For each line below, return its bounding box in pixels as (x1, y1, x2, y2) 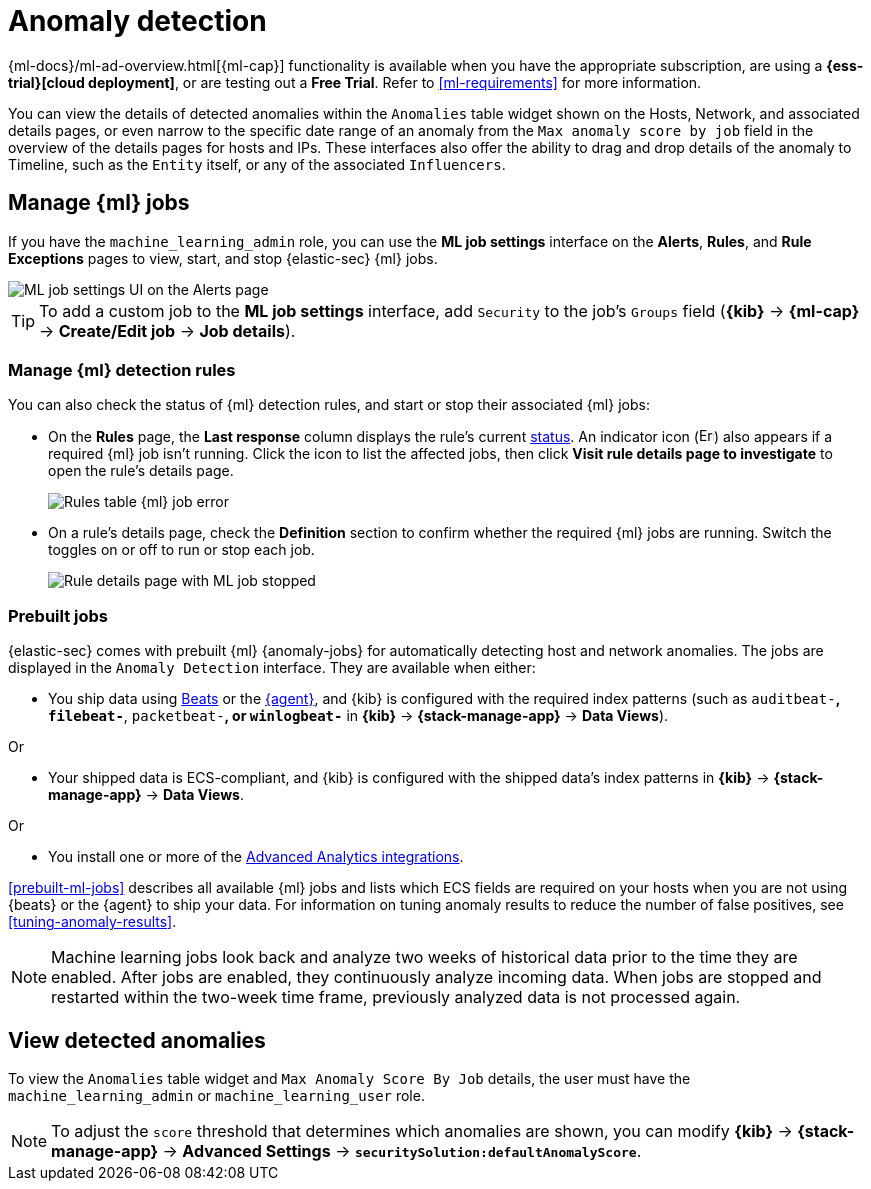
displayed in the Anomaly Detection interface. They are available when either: (8, 659, 536, 677)
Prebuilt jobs (8, 605, 109, 626)
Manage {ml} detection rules (8, 359, 236, 380)
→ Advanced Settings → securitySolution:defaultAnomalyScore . (162, 1140, 642, 1161)
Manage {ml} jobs (8, 190, 190, 216)
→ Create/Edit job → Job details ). (39, 320, 296, 341)
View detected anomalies (8, 1027, 266, 1053)
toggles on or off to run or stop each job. (48, 541, 315, 559)
